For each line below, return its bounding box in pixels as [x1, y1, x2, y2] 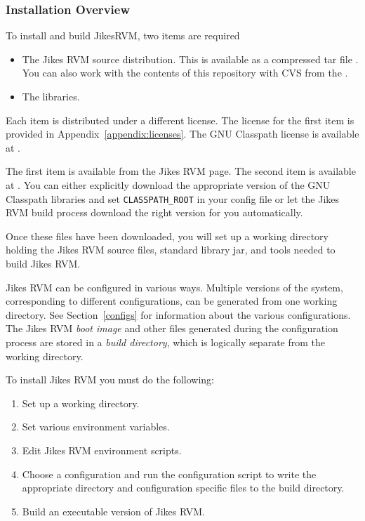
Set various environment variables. [22, 419, 170, 434]
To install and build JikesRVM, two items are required [6, 28, 240, 43]
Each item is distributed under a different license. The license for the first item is [6, 112, 354, 127]
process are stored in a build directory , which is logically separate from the [6, 334, 326, 349]
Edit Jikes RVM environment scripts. [22, 442, 182, 457]
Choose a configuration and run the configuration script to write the [22, 466, 317, 481]
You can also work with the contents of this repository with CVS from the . [22, 65, 348, 80]
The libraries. [22, 89, 80, 103]
